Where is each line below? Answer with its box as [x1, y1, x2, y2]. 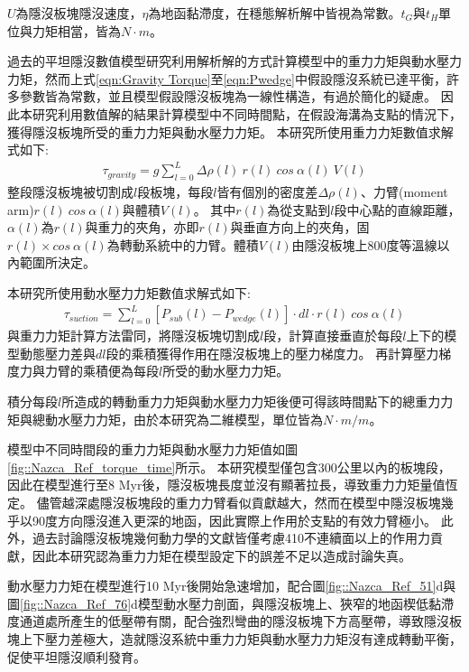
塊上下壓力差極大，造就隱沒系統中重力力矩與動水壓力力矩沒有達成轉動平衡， [7, 630, 462, 649]
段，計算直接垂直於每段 [263, 326, 403, 345]
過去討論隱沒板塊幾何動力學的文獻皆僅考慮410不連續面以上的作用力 [32, 528, 430, 547]
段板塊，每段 [137, 182, 214, 201]
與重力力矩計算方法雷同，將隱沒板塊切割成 [7, 326, 260, 345]
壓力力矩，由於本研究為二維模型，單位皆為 [69, 409, 323, 428]
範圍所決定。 [19, 253, 96, 272]
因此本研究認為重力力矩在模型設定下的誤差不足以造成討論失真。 [32, 546, 411, 565]
